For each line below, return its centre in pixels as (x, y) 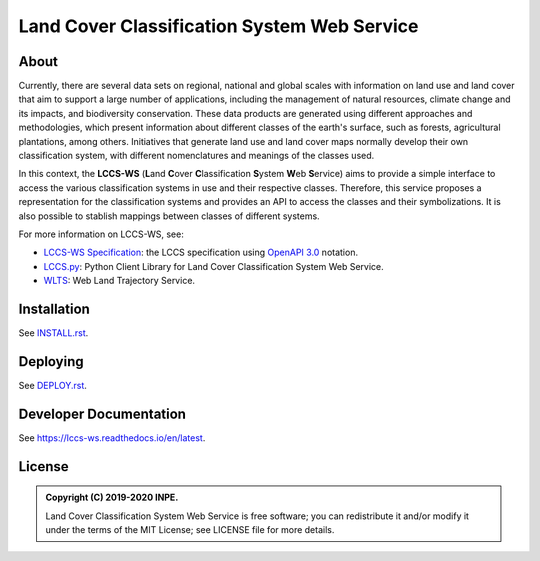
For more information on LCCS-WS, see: (101, 234)
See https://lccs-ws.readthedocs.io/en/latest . (112, 437)
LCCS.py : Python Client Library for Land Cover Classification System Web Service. (213, 266)
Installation (54, 308)
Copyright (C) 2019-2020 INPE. (112, 497)
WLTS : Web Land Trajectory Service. (119, 281)
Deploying (51, 361)
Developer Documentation (102, 413)
